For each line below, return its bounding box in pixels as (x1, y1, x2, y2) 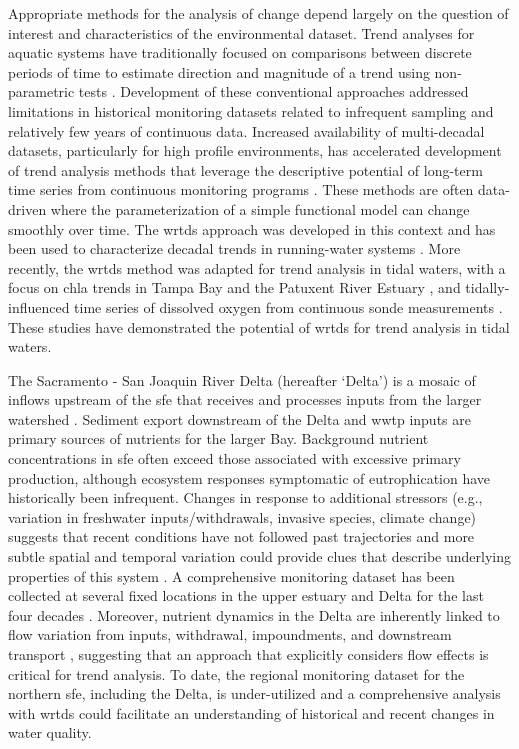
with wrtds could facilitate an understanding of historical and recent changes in (8, 702, 495, 723)
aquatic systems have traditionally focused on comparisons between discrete (8, 42, 472, 63)
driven (8, 198, 47, 219)
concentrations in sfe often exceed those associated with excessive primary (8, 448, 461, 469)
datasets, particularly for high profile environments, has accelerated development (8, 140, 502, 161)
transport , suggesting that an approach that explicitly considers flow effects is (8, 644, 489, 664)
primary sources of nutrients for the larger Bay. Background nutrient (8, 428, 429, 449)
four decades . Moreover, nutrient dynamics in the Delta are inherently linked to (8, 604, 500, 625)
